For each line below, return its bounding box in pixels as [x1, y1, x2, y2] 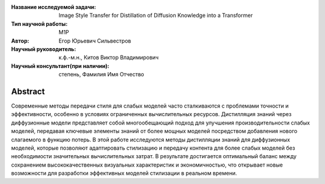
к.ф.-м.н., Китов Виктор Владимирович [58, 54, 159, 61]
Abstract [11, 86, 45, 96]
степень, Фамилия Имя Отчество [58, 71, 144, 78]
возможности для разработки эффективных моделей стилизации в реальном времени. [11, 170, 237, 177]
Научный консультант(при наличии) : [11, 62, 110, 69]
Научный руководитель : [11, 45, 76, 52]
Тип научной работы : [11, 20, 68, 27]
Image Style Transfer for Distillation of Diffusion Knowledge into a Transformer [58, 12, 253, 19]
